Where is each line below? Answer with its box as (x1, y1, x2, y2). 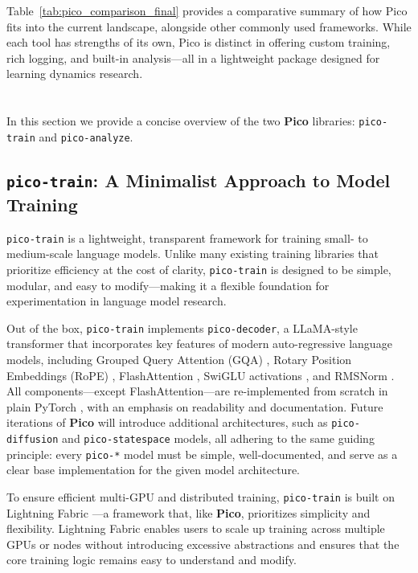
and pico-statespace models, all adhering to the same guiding (62, 430, 375, 447)
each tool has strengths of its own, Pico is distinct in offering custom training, (6, 34, 391, 51)
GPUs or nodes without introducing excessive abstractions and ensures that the (6, 535, 400, 552)
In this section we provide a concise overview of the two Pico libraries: (6, 113, 355, 129)
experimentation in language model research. (6, 293, 227, 309)
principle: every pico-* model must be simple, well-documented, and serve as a (6, 445, 398, 462)
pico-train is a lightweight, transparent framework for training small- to (6, 229, 368, 246)
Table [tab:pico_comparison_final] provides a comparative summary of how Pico (6, 2, 408, 18)
